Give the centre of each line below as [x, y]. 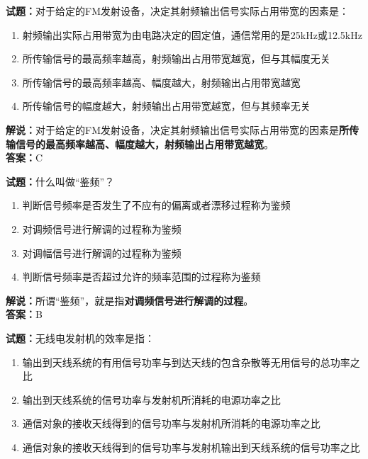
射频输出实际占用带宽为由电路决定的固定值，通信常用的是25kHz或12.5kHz [192, 34]
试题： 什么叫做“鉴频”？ [60, 181]
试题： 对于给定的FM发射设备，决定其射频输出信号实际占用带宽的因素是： [177, 11]
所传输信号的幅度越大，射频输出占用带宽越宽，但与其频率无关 [166, 106]
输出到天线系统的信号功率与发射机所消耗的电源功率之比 [151, 399]
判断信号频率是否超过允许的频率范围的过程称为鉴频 [141, 277]
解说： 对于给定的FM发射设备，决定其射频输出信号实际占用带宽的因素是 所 [177, 129]
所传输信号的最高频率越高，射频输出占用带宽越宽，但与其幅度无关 [176, 58]
